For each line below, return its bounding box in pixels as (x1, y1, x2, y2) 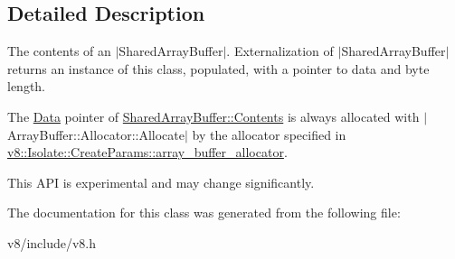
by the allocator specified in (192, 125, 346, 143)
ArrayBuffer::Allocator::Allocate (7, 125, 185, 143)
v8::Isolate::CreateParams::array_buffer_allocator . (7, 143, 288, 162)
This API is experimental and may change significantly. (7, 172, 315, 191)
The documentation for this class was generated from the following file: (7, 203, 401, 222)
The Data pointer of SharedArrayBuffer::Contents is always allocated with (7, 106, 420, 125)
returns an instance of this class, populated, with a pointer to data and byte (7, 59, 430, 78)
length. (7, 77, 46, 96)
